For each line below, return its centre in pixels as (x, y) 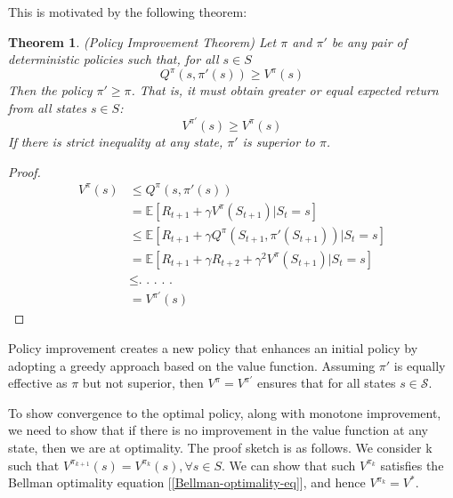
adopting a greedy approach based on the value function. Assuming (192, 365)
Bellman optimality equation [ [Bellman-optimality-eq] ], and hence (187, 482)
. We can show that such (289, 465)
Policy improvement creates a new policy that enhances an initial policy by (213, 347)
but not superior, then (143, 383)
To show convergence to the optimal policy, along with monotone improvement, (225, 412)
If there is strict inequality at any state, (116, 141)
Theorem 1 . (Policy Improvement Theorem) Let (142, 41)
